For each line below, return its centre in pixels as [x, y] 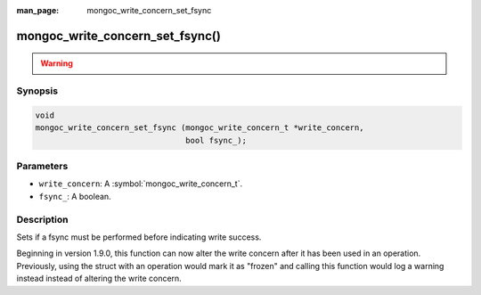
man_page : [38, 10]
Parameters [42, 167]
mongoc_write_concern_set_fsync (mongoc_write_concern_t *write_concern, [200, 128]
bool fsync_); [216, 140]
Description [42, 219]
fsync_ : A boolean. [75, 196]
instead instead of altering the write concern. [99, 279]
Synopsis [37, 91]
